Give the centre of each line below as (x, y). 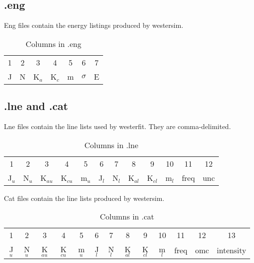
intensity (231, 250)
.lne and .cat (36, 106)
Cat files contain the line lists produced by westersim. (84, 198)
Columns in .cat (127, 217)
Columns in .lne (111, 145)
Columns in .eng (53, 44)
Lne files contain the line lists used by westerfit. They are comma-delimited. (117, 126)
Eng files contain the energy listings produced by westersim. (94, 25)
